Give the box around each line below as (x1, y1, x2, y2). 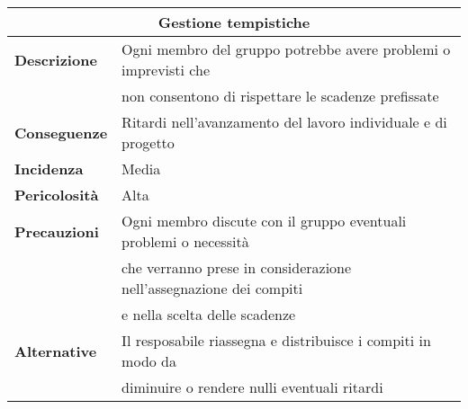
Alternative (14, 340, 97, 361)
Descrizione (14, 49, 97, 70)
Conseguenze (14, 121, 108, 143)
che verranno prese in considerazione (121, 257, 352, 278)
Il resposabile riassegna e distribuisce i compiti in (121, 330, 431, 351)
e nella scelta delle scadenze (121, 304, 296, 325)
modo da (121, 351, 177, 371)
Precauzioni (14, 220, 99, 242)
